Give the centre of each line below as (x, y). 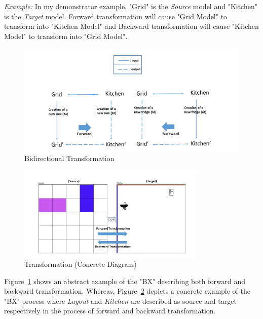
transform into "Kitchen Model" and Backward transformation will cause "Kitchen (131, 26)
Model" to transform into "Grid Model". (66, 36)
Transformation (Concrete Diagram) (81, 264)
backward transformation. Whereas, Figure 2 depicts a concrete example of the (127, 291)
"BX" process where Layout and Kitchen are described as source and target (120, 301)
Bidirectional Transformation (69, 158)
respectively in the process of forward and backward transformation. (110, 311)
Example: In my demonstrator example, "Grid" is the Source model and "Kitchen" (131, 6)
